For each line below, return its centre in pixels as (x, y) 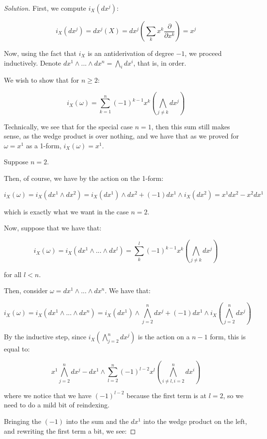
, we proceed (203, 53)
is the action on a (164, 337)
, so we (233, 395)
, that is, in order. (160, 62)
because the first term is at (166, 395)
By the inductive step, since (45, 337)
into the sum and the (97, 421)
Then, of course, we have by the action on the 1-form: (84, 178)
